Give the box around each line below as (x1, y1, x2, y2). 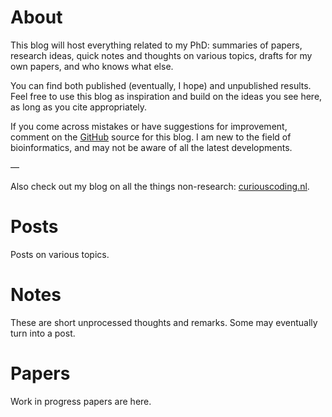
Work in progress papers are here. (10, 395, 152, 407)
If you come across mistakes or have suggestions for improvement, (10, 120, 288, 132)
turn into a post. (10, 327, 76, 339)
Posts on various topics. (10, 248, 110, 260)
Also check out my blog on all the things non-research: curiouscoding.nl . (10, 180, 310, 192)
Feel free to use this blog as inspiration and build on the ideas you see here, (10, 90, 323, 102)
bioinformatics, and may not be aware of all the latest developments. (10, 141, 293, 153)
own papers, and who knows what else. (10, 60, 174, 72)
